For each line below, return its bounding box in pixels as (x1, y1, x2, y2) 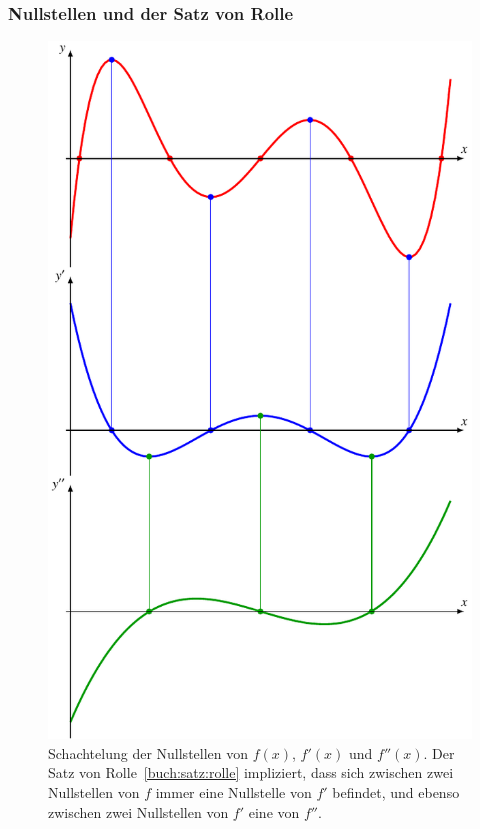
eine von (248, 801, 300, 822)
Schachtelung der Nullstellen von (48, 742, 249, 763)
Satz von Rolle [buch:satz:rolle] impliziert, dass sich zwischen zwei (48, 762, 454, 783)
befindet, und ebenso (332, 782, 460, 803)
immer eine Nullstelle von (155, 782, 312, 803)
